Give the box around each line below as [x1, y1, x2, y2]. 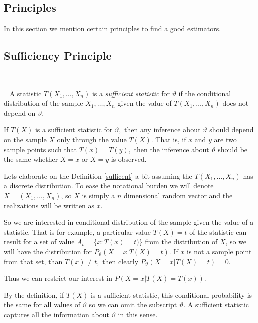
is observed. [111, 154, 147, 164]
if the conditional [178, 88, 231, 98]
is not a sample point [187, 246, 252, 256]
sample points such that [4, 144, 77, 154]
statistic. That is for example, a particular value [4, 226, 151, 237]
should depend [209, 124, 254, 135]
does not [222, 98, 249, 108]
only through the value [57, 134, 127, 144]
